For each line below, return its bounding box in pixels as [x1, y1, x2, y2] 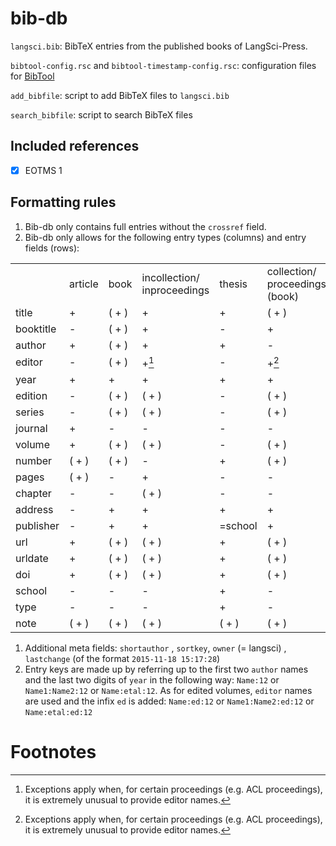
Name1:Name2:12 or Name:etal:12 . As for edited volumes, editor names [24, 684, 313, 696]
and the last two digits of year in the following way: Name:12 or [24, 673, 280, 686]
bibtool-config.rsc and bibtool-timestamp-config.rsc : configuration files [10, 59, 317, 71]
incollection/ [141, 270, 200, 284]
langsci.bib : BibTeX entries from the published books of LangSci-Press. [10, 40, 308, 52]
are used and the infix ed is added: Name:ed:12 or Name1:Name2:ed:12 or [24, 695, 315, 707]
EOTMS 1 [24, 164, 63, 176]
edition [15, 388, 48, 402]
